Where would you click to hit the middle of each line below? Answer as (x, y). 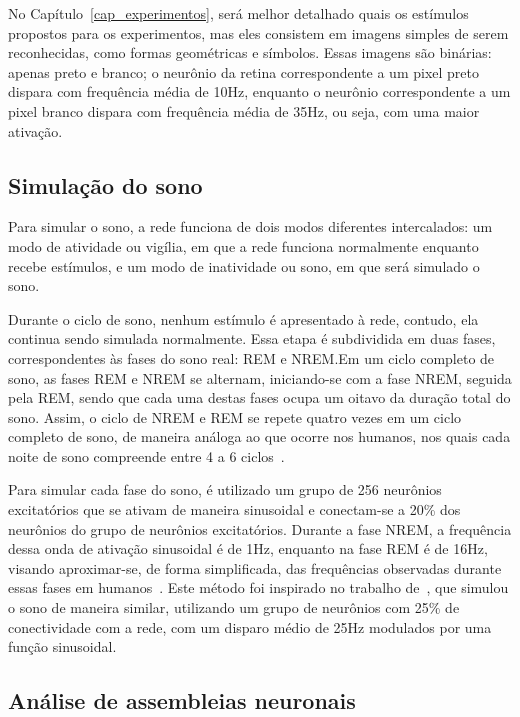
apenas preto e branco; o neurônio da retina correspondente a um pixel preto (244, 71)
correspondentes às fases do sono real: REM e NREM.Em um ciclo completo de (251, 357)
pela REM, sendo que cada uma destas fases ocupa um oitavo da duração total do (259, 397)
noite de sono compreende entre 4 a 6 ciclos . (146, 455)
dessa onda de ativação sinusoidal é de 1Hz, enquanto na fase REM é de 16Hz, (248, 548)
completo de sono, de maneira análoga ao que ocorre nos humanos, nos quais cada (259, 436)
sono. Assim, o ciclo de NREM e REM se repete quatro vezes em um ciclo (235, 416)
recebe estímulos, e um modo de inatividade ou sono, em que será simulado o (244, 265)
